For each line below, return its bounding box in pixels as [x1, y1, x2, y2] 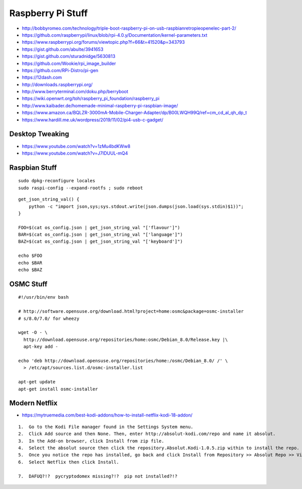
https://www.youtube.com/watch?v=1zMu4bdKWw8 [22, 143, 131, 149]
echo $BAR [18, 260, 42, 265]
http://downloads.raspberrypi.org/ [22, 81, 93, 88]
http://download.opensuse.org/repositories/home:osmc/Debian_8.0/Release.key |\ [23, 336, 228, 342]
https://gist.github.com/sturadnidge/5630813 [22, 53, 116, 59]
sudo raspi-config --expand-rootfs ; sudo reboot [18, 185, 143, 191]
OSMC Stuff [9, 280, 48, 288]
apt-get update [18, 379, 56, 385]
